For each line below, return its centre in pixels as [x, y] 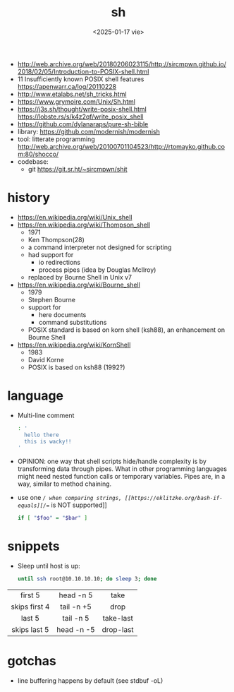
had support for [51, 254]
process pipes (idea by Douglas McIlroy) [97, 270]
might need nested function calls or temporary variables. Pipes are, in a [121, 477]
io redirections [60, 262]
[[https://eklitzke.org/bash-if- [174, 499]
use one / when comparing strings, [69, 498]
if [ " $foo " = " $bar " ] [53, 518]
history [29, 198]
